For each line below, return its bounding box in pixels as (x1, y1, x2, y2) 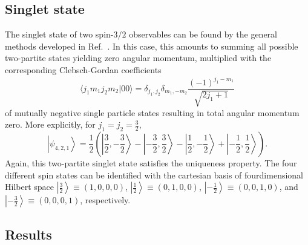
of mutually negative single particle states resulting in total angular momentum (5, 106, 300, 119)
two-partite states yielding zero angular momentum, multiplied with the (5, 51, 272, 64)
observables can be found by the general (129, 28, 277, 41)
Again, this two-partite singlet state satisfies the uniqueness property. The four (5, 156, 297, 169)
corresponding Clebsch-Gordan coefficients (5, 63, 162, 76)
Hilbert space (5, 180, 54, 193)
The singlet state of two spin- (5, 28, 114, 41)
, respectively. (80, 194, 131, 206)
